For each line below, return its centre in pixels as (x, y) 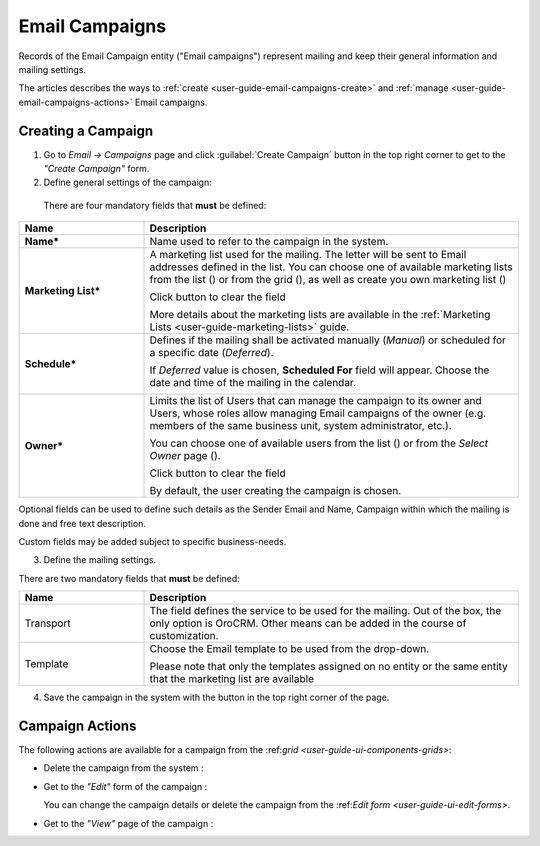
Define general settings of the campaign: (127, 182)
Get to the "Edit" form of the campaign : (125, 786)
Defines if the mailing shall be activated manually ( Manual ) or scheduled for (328, 340)
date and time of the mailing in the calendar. (253, 383)
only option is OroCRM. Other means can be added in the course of (308, 623)
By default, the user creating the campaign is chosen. (275, 491)
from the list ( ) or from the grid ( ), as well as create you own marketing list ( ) (328, 280)
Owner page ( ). (185, 456)
